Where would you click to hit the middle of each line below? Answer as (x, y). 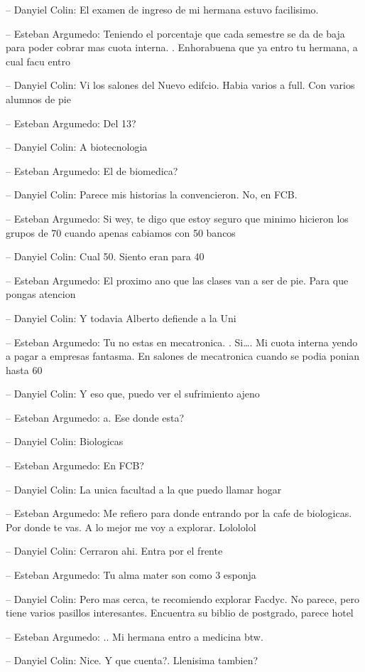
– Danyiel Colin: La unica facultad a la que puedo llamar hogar (144, 489)
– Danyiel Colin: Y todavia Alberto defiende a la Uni (121, 318)
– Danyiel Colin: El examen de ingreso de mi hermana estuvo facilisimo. (162, 9)
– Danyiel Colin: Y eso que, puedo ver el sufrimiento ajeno (133, 394)
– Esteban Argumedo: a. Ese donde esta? (95, 417)
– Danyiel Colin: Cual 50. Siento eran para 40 (105, 256)
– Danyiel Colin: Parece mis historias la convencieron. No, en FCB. (152, 194)
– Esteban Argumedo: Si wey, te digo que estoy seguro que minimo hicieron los (177, 218)
